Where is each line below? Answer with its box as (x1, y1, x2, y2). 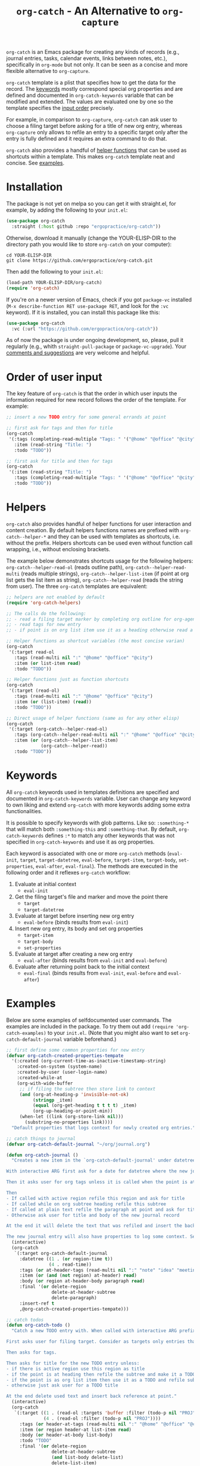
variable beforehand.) (63, 1036, 117, 1043)
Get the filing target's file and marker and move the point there (14, 893, 168, 900)
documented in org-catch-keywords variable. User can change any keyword (6, 795, 192, 802)
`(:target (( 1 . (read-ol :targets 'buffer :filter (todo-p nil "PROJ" (14, 1410, 196, 1416)
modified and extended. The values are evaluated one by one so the (6, 98, 174, 105)
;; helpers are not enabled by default (6, 594, 105, 600)
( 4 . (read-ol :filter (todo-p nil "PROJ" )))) (43, 1415, 161, 1421)
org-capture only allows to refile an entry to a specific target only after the (6, 129, 188, 136)
